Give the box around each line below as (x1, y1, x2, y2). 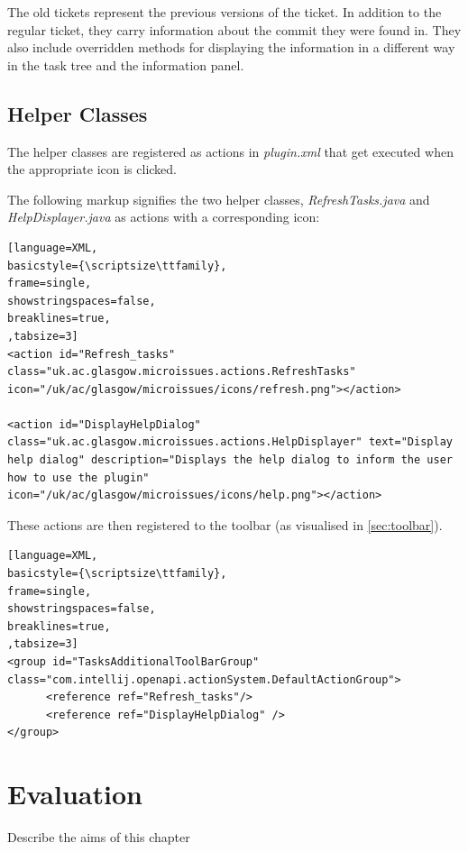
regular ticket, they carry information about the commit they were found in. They (7, 20, 462, 39)
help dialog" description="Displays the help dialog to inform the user (7, 453, 453, 467)
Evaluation (7, 775, 142, 812)
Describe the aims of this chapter (7, 828, 190, 847)
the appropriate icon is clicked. (7, 160, 177, 179)
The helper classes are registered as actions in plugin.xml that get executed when (7, 142, 454, 160)
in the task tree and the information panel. (7, 55, 244, 74)
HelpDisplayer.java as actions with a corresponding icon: (7, 207, 320, 226)
